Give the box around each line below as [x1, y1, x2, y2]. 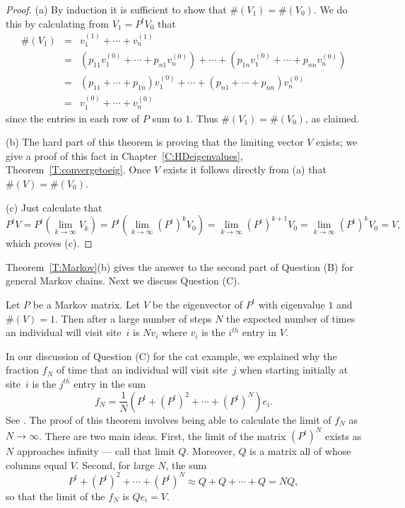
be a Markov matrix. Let [33, 296, 141, 311]
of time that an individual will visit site [56, 362, 228, 377]
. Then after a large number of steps [54, 311, 212, 325]
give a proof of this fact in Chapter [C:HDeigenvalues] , [6, 148, 243, 163]
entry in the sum [74, 376, 146, 391]
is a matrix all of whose [250, 444, 351, 458]
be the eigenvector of [152, 296, 242, 311]
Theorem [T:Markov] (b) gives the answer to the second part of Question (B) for [6, 259, 353, 274]
